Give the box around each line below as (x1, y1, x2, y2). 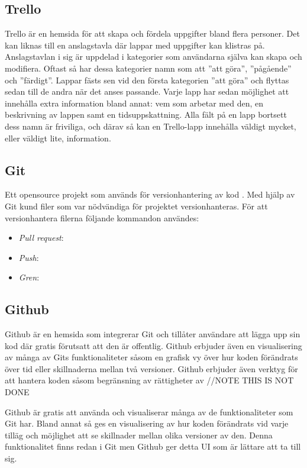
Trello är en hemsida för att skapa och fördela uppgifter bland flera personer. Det (5, 27, 300, 40)
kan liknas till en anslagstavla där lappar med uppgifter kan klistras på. (5, 38, 265, 51)
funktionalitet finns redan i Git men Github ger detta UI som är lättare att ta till (5, 440, 301, 453)
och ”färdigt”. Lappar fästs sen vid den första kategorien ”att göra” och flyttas (5, 73, 289, 86)
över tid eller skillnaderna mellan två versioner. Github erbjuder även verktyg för (5, 362, 298, 375)
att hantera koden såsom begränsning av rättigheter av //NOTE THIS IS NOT (5, 374, 294, 386)
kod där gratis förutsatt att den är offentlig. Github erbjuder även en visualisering (5, 339, 302, 351)
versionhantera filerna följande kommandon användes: (5, 211, 199, 224)
